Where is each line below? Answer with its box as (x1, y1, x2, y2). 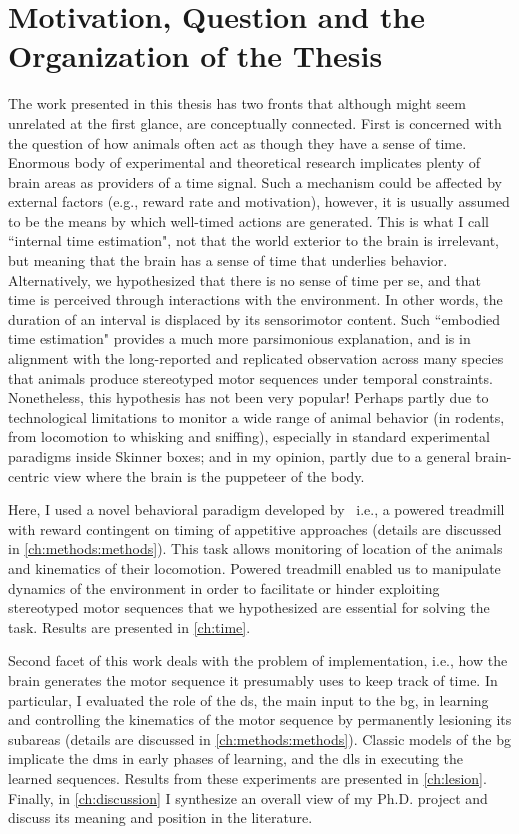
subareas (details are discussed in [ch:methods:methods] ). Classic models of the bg (8, 728, 511, 749)
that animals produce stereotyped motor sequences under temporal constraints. (8, 367, 493, 388)
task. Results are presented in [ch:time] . (8, 616, 251, 637)
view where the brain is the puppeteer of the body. (53, 465, 365, 486)
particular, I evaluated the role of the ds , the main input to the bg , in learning (8, 689, 489, 710)
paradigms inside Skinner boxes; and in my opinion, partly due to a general (8, 446, 471, 466)
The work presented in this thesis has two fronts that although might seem (8, 93, 466, 114)
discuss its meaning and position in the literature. (8, 807, 313, 828)
